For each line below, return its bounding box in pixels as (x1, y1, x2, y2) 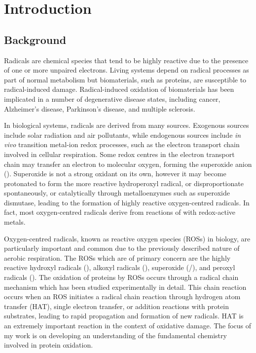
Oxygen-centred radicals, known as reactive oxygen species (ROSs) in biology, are (4, 233, 251, 243)
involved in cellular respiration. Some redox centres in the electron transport (4, 149, 235, 159)
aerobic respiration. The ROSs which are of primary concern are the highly (4, 252, 231, 263)
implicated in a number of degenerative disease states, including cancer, (4, 93, 220, 104)
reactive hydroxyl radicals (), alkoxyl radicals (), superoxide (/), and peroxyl (4, 262, 235, 273)
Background (4, 32, 67, 47)
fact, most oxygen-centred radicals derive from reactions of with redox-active (4, 207, 236, 217)
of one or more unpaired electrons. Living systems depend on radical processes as (4, 65, 249, 75)
